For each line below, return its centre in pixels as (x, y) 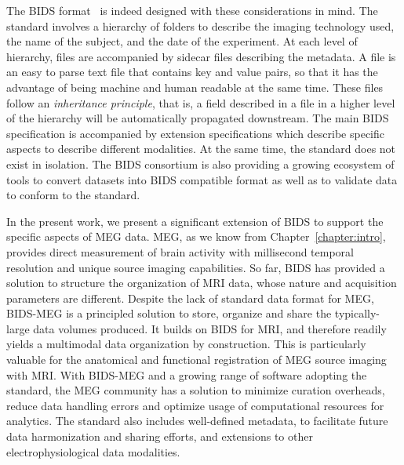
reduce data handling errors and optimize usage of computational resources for (195, 405)
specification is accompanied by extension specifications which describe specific (195, 133)
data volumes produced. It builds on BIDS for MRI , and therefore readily (210, 328)
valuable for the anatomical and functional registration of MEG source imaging (197, 360)
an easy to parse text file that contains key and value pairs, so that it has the (192, 72)
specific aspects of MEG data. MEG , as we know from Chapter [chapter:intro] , (196, 236)
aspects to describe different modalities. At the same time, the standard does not (201, 149)
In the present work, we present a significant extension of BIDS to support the (195, 221)
